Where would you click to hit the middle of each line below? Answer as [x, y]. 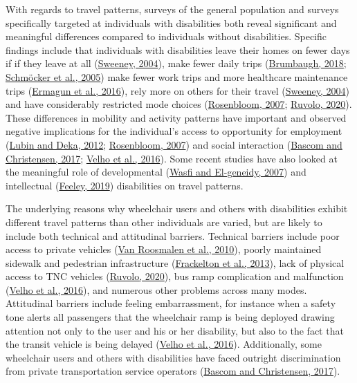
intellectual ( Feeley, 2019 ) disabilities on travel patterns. [125, 185]
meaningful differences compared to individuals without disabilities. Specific [166, 36]
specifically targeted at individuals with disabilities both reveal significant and [171, 22]
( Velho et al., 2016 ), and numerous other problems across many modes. [156, 289]
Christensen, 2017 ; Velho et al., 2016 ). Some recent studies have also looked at [172, 158]
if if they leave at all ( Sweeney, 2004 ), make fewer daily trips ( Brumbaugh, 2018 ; [176, 63]
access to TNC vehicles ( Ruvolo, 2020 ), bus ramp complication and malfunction [175, 276]
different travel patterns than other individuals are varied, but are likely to [164, 222]
